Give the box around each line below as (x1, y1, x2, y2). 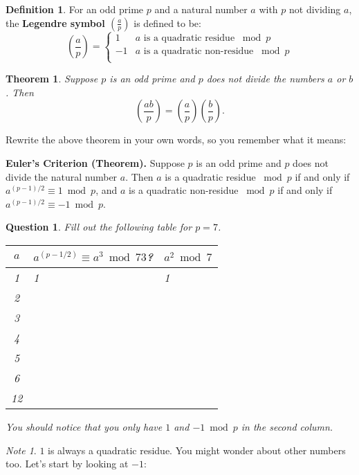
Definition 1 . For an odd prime (6, 2, 144, 16)
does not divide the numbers (206, 71, 324, 86)
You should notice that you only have (6, 419, 163, 433)
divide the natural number (6, 169, 118, 183)
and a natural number (154, 2, 248, 16)
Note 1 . (6, 442, 37, 457)
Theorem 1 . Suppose (6, 71, 98, 86)
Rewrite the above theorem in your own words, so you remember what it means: (6, 132, 347, 147)
